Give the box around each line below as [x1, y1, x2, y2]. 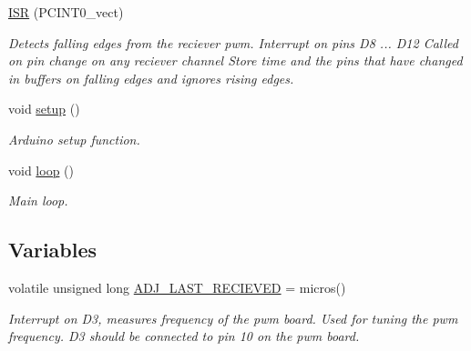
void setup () [8, 99, 80, 118]
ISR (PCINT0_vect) [8, 3, 124, 21]
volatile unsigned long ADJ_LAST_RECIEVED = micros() [8, 277, 346, 296]
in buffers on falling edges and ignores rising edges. [8, 68, 294, 87]
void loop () [8, 160, 74, 179]
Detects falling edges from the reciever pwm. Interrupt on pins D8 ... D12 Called [8, 33, 458, 52]
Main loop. [8, 191, 68, 210]
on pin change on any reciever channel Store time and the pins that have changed [8, 51, 463, 70]
